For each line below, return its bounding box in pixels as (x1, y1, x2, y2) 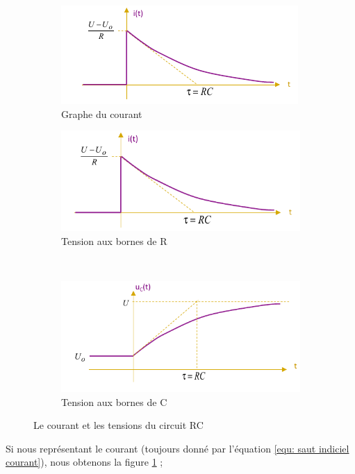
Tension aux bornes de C (61, 394, 167, 409)
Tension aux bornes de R (61, 233, 167, 248)
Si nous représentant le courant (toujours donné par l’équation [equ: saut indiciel (6, 441, 349, 455)
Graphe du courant (61, 106, 142, 121)
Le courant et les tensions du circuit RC (33, 418, 204, 432)
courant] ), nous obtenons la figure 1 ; (6, 455, 163, 469)
